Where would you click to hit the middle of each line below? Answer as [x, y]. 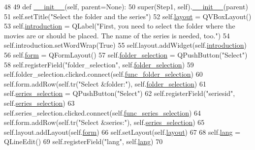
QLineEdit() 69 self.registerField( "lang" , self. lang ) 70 [83, 141]
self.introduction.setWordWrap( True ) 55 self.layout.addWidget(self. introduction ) [126, 45]
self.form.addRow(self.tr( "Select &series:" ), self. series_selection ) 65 [104, 122]
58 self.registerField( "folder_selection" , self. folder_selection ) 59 [99, 64]
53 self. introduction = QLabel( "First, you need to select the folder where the [120, 26]
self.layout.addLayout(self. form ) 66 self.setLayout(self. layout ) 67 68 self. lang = [122, 132]
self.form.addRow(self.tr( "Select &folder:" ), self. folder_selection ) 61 [105, 83]
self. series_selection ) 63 [39, 103]
